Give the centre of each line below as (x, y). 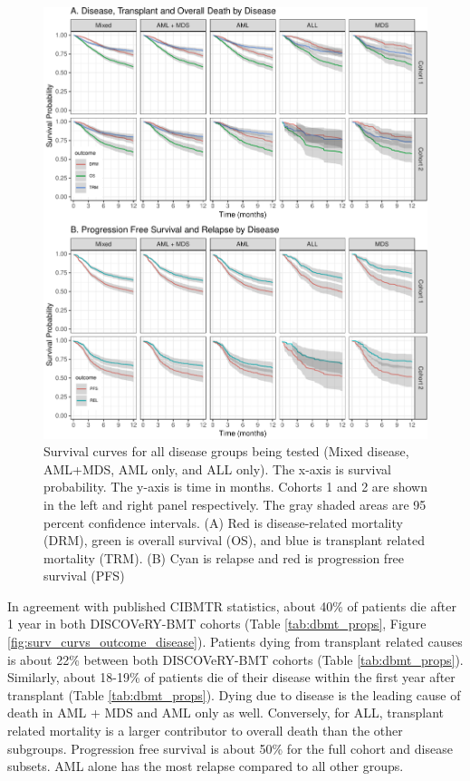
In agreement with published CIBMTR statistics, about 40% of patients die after (232, 605)
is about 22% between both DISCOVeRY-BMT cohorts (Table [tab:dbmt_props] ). (235, 659)
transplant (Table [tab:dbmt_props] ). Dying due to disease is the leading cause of (234, 694)
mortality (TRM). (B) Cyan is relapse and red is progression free (224, 557)
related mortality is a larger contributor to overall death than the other (205, 731)
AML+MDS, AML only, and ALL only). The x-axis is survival (217, 469)
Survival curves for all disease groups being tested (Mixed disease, (226, 451)
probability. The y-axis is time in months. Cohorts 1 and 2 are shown (236, 487)
